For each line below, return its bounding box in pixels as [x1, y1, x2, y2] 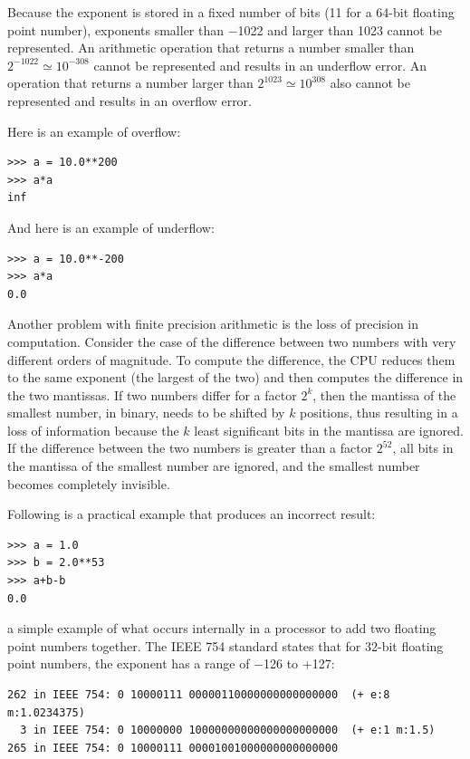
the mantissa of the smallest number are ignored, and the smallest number [7, 456, 420, 476]
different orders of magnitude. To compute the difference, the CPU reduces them [7, 350, 456, 369]
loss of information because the [7, 420, 179, 439]
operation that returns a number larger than [7, 73, 254, 92]
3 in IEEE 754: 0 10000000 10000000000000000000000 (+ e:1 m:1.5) [20, 724, 436, 737]
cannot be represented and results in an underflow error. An [93, 55, 427, 74]
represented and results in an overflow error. [7, 91, 253, 110]
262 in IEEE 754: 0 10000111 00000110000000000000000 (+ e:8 [7, 688, 390, 701]
